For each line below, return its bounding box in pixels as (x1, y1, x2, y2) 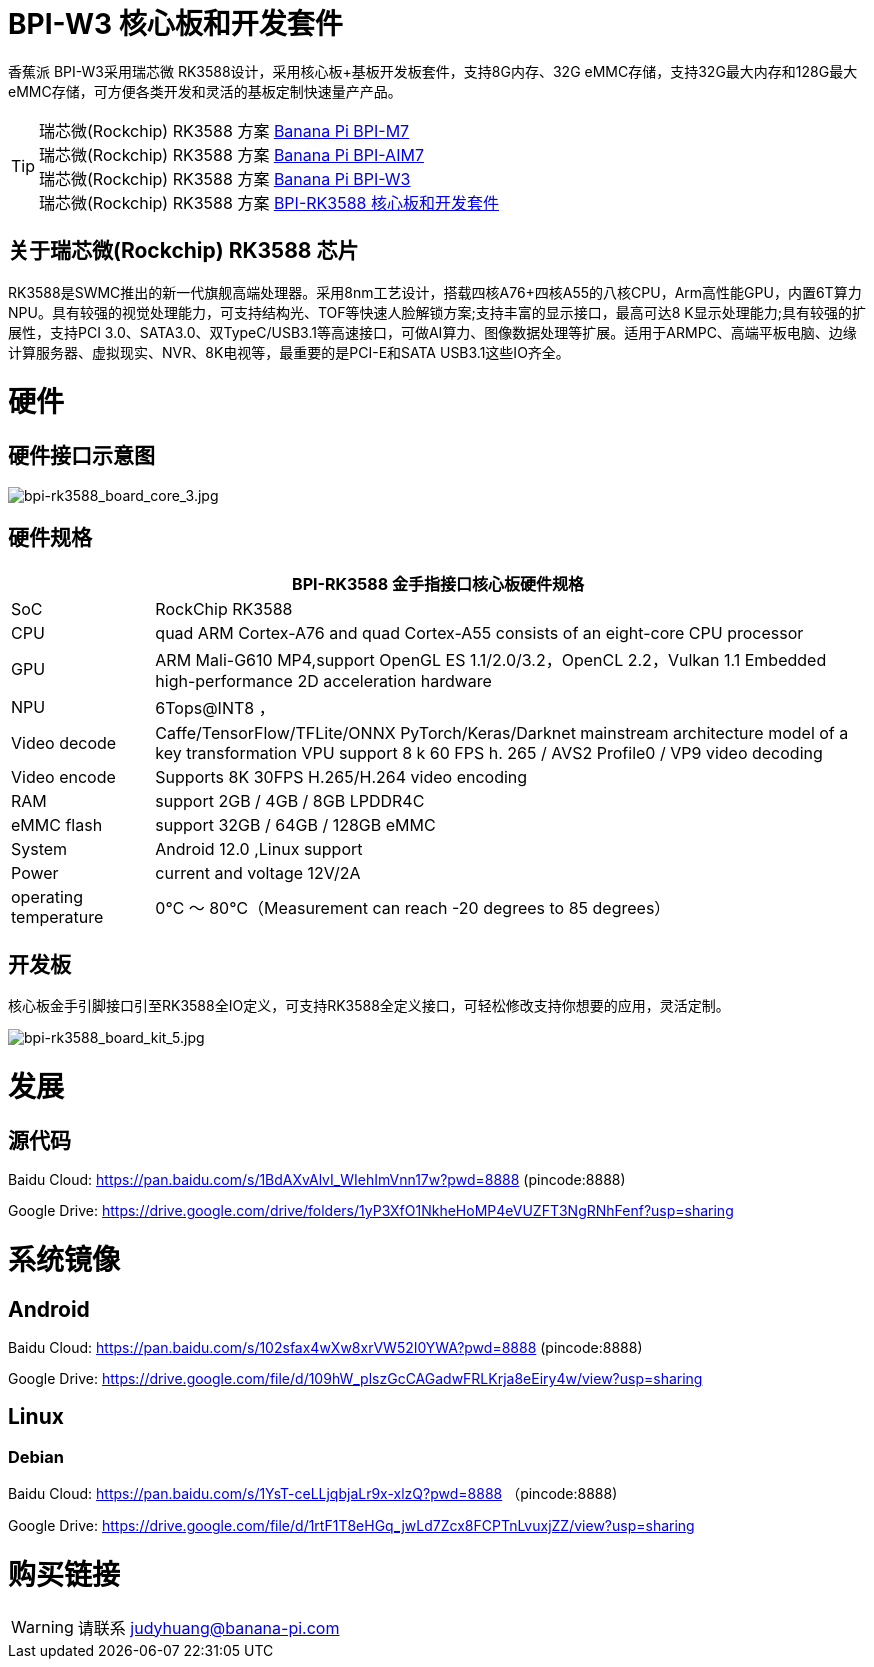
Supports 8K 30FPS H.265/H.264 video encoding (155, 767, 528, 788)
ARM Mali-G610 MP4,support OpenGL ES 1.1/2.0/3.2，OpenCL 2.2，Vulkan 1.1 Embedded (155, 650, 827, 671)
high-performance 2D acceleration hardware (155, 671, 492, 692)
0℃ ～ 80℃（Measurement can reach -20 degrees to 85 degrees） (155, 898, 671, 919)
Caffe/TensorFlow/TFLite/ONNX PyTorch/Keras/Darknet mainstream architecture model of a (155, 723, 849, 744)
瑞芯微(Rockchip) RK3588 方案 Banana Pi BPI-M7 (39, 120, 410, 141)
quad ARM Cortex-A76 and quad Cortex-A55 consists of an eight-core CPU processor (155, 623, 804, 644)
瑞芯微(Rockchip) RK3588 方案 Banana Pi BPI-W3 (39, 168, 411, 189)
